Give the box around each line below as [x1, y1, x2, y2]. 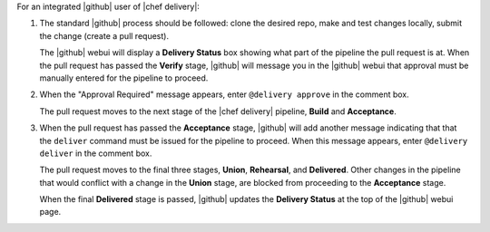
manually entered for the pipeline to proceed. [39, 72, 209, 83]
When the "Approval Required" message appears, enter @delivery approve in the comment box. [39, 89, 410, 100]
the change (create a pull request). [39, 30, 170, 41]
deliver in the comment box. [39, 148, 152, 159]
